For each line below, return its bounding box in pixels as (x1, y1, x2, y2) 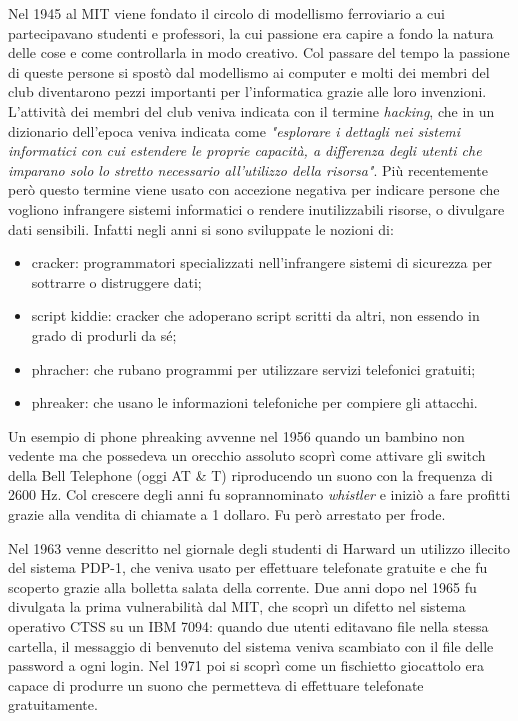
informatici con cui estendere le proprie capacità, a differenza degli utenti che (8, 140, 482, 161)
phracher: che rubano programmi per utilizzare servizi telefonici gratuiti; (31, 358, 476, 379)
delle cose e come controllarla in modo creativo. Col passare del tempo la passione (8, 42, 510, 63)
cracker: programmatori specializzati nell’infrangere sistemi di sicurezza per (31, 252, 493, 273)
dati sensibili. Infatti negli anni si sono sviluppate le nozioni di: (8, 218, 394, 239)
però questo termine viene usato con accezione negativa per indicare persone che (8, 179, 500, 200)
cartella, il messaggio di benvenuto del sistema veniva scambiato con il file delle (8, 635, 494, 656)
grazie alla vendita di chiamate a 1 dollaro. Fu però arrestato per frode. (8, 504, 446, 525)
